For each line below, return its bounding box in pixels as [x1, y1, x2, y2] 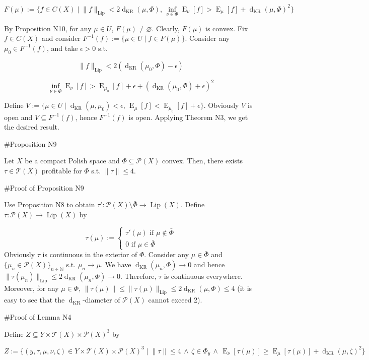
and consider [41, 33, 81, 43]
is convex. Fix [205, 23, 248, 33]
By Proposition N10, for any [4, 23, 92, 33]
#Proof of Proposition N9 [4, 182, 84, 193]
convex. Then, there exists [162, 155, 243, 166]
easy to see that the [4, 294, 65, 305]
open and [4, 111, 33, 122]
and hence [193, 259, 225, 269]
